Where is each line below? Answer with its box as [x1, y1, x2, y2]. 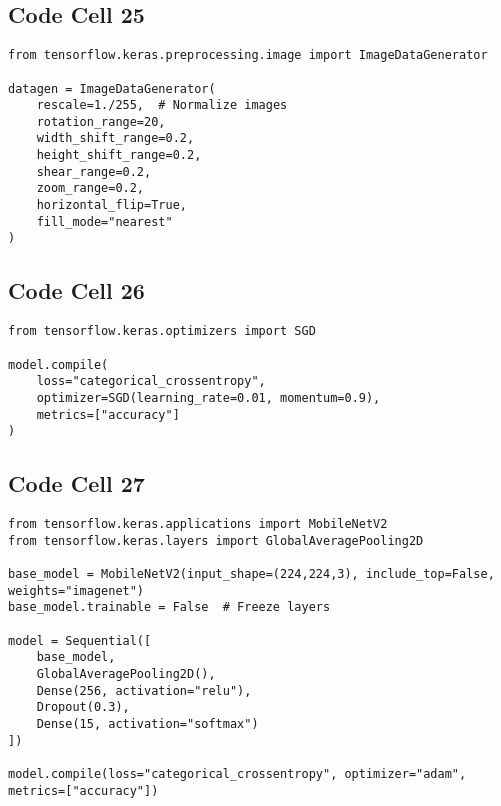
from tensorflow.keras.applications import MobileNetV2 [8, 517, 388, 532]
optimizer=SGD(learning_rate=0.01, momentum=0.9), [36, 390, 381, 405]
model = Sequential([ [8, 633, 152, 648]
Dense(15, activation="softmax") [36, 716, 259, 731]
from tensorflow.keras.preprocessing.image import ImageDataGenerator [8, 48, 488, 63]
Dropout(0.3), [36, 700, 130, 715]
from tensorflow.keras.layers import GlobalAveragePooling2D [8, 533, 424, 548]
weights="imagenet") [8, 583, 145, 598]
